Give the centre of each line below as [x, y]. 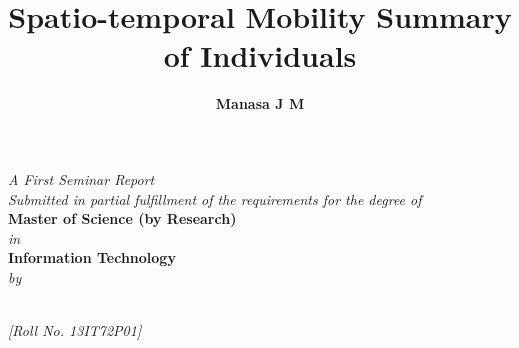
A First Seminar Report [81, 178]
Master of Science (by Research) [122, 218]
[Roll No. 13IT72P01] [75, 330]
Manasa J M [260, 103]
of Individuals [260, 55]
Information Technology [92, 257]
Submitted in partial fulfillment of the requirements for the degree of [215, 198]
